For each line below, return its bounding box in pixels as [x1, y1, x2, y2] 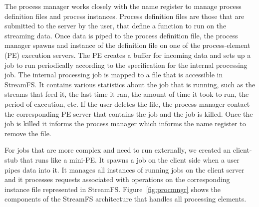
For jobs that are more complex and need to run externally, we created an [4, 145, 231, 155]
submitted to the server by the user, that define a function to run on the [4, 20, 227, 31]
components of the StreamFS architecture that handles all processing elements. [4, 194, 247, 204]
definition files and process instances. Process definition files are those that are [4, 10, 245, 21]
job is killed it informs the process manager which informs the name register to [4, 118, 246, 129]
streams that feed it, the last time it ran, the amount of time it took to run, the [4, 89, 249, 99]
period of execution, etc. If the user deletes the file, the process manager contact [4, 98, 250, 109]
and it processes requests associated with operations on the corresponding [4, 174, 230, 185]
